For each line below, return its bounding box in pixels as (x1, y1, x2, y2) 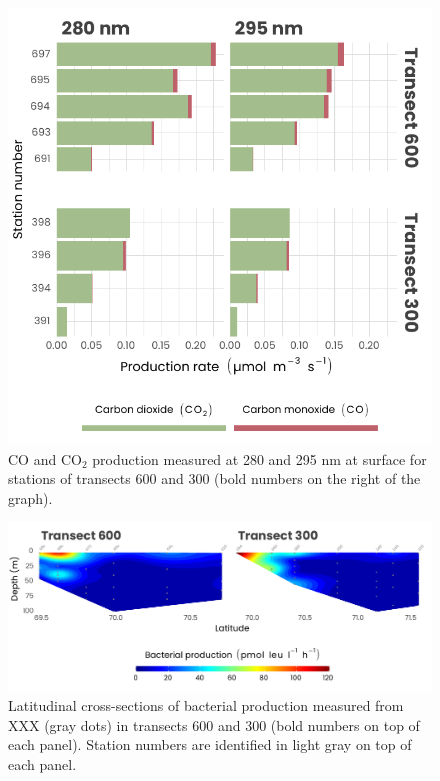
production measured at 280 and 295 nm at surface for (92, 448, 427, 469)
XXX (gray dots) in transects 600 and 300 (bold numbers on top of (8, 714, 420, 735)
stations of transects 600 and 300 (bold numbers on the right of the (8, 468, 421, 489)
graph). (8, 487, 53, 508)
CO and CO (8, 448, 82, 469)
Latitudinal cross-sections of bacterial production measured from (8, 695, 404, 716)
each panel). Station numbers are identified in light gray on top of (8, 734, 412, 755)
